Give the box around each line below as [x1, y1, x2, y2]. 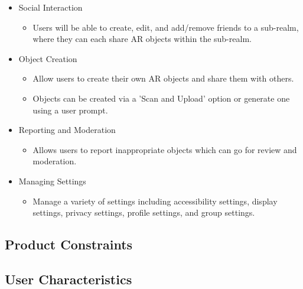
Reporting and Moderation [18, 124, 116, 136]
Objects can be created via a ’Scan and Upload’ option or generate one [32, 92, 290, 104]
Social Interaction [18, 1, 83, 13]
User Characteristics [5, 269, 132, 288]
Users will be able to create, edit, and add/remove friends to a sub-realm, [32, 21, 299, 33]
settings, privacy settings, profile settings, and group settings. [32, 206, 255, 219]
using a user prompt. [32, 103, 108, 116]
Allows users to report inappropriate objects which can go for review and [32, 143, 297, 155]
